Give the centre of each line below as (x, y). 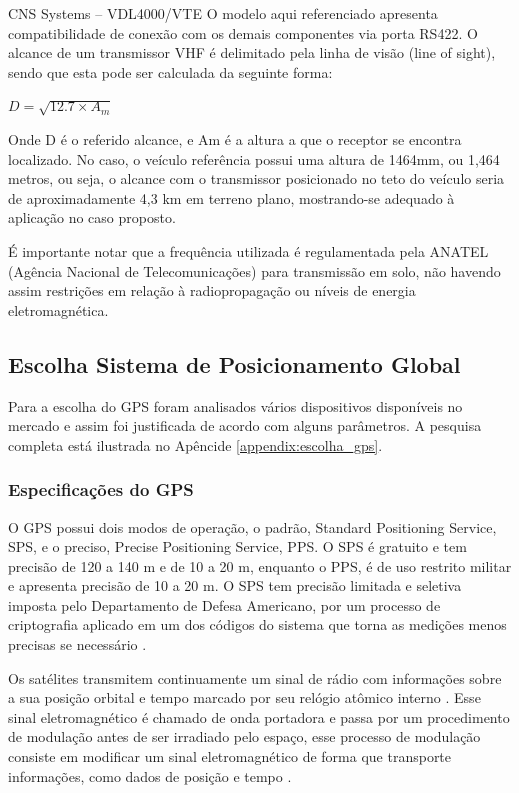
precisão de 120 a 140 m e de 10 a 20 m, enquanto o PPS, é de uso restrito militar (260, 565)
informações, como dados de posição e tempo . (150, 775)
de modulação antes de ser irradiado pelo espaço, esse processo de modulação (244, 736)
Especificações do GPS (101, 489)
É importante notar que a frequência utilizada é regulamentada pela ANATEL (248, 250)
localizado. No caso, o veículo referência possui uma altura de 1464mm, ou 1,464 (254, 158)
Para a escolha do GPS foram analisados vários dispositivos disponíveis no (235, 405)
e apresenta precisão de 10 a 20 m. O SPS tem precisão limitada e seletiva (235, 585)
